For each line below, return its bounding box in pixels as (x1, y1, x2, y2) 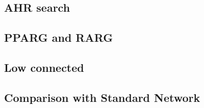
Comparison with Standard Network (4, 89, 200, 105)
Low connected (4, 59, 84, 75)
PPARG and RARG (4, 30, 113, 45)
